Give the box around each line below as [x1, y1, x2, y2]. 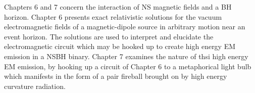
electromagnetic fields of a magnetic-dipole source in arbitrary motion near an [4, 21, 245, 32]
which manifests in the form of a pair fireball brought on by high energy [4, 71, 227, 81]
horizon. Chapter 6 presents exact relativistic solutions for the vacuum [4, 11, 222, 22]
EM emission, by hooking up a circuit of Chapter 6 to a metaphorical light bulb [4, 61, 251, 71]
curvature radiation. [4, 80, 66, 91]
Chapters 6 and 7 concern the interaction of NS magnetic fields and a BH [4, 2, 232, 12]
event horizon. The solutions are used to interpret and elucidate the [4, 31, 214, 41]
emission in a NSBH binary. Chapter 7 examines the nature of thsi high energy [4, 51, 248, 61]
